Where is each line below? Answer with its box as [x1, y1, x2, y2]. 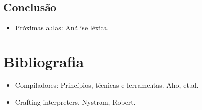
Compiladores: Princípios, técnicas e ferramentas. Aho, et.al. [15, 80, 199, 90]
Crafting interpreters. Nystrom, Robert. [15, 96, 136, 107]
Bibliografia [3, 51, 84, 71]
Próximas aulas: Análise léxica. [15, 23, 109, 33]
